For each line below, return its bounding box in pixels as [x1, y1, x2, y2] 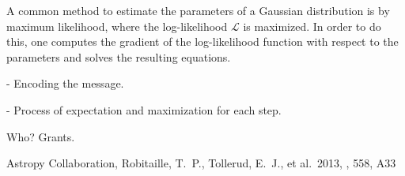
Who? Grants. [6, 128, 75, 144]
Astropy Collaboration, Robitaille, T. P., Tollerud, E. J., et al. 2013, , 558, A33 [6, 155, 396, 171]
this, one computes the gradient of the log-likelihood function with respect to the [6, 33, 399, 50]
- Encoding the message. [6, 75, 124, 92]
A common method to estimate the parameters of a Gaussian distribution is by [6, 2, 390, 18]
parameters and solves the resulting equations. [6, 48, 231, 65]
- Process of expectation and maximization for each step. [6, 101, 282, 118]
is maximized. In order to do [243, 17, 381, 34]
